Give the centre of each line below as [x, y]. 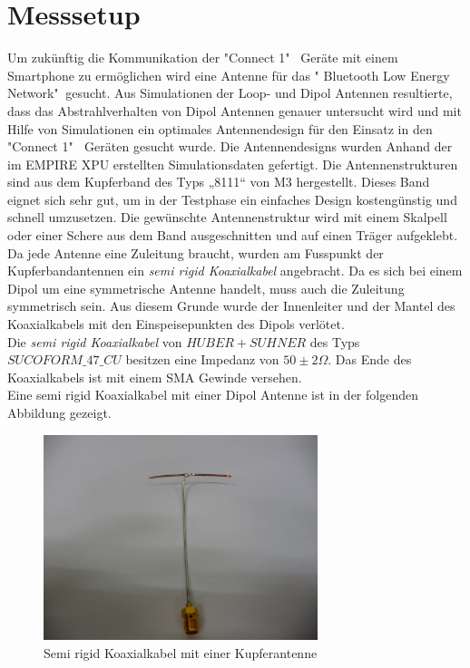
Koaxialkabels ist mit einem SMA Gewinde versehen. [155, 377]
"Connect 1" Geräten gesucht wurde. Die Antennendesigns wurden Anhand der [230, 146]
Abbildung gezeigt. [59, 412]
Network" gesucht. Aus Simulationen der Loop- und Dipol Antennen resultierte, [230, 93]
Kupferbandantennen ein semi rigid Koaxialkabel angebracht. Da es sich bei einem [235, 271]
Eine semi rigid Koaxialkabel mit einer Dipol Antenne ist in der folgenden [213, 395]
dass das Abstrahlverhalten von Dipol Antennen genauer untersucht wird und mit [235, 110]
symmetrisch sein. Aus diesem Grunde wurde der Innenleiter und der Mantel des [231, 306]
